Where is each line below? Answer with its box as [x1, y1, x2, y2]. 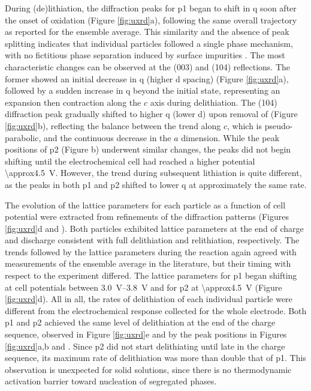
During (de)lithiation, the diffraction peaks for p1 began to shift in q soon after [5, 2, 297, 14]
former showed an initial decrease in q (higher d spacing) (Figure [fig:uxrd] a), [5, 72, 289, 85]
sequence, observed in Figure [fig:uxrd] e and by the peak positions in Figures [5, 328, 287, 341]
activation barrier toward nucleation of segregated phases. [5, 375, 217, 387]
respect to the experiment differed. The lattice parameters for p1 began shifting [5, 269, 297, 282]
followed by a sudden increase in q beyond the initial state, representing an [5, 84, 280, 97]
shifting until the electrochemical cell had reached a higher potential [5, 154, 255, 167]
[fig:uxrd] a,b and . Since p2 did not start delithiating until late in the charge [5, 339, 285, 352]
